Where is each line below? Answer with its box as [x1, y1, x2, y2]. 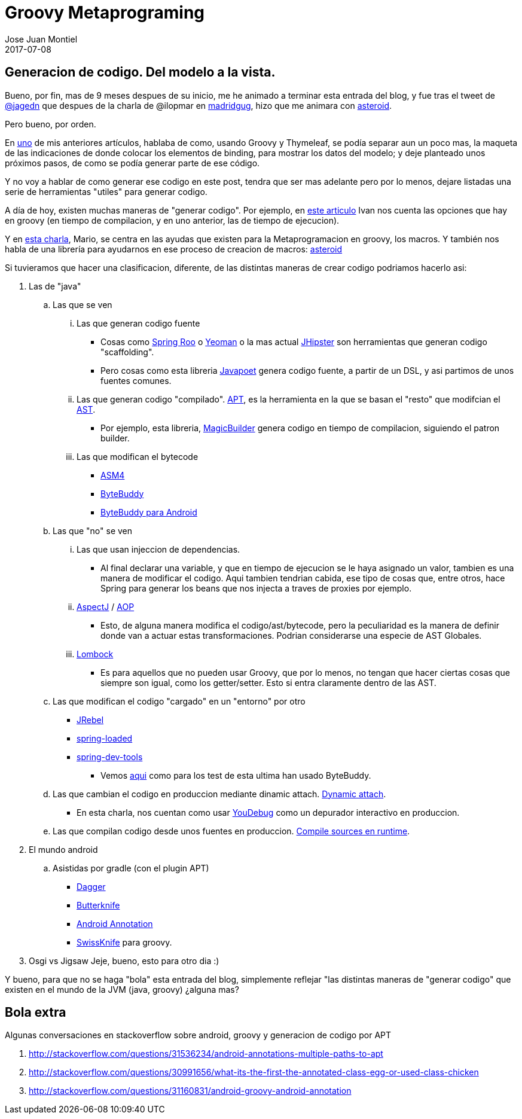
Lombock [77, 648, 114, 659]
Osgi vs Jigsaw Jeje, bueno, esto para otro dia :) [29, 955, 219, 966]
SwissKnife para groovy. [77, 937, 172, 947]
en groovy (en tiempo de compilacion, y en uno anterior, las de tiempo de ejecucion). [5, 215, 340, 225]
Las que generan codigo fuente [77, 318, 200, 328]
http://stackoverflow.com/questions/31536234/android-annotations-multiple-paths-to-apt [29, 1048, 383, 1059]
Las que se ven [53, 299, 112, 310]
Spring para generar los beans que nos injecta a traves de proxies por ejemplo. [100, 583, 412, 593]
